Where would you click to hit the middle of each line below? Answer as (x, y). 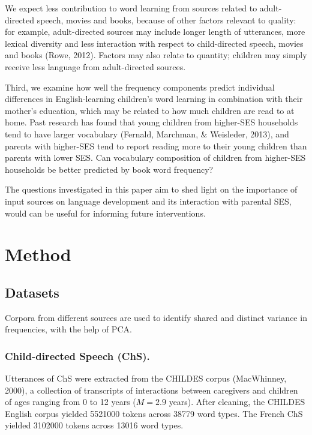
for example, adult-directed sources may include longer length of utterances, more (155, 31)
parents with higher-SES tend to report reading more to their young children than (156, 145)
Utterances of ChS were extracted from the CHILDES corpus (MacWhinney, (146, 378)
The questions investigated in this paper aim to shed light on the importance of (151, 189)
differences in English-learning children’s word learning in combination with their (154, 99)
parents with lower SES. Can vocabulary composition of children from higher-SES (155, 157)
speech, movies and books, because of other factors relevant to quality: (166, 19)
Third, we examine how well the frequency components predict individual (140, 87)
